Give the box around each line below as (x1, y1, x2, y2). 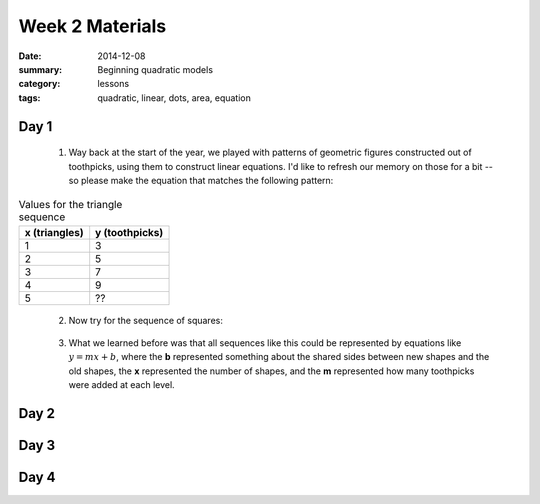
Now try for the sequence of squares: (68, 314, 224, 326)
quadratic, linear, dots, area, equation (97, 91, 252, 104)
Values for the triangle (18, 198, 123, 212)
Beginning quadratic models (97, 63, 214, 75)
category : (18, 78, 61, 90)
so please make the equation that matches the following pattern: (68, 174, 334, 186)
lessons (97, 78, 130, 90)
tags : (18, 91, 41, 104)
